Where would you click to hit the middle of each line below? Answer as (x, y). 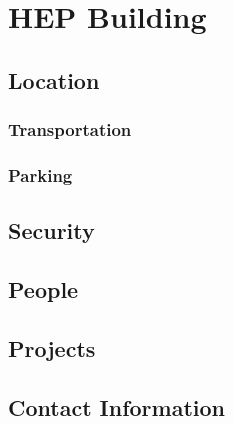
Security (51, 230)
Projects (52, 347)
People (43, 289)
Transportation (70, 129)
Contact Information (116, 406)
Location (54, 79)
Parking (40, 174)
